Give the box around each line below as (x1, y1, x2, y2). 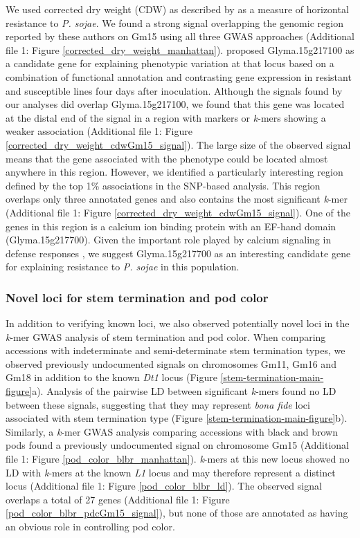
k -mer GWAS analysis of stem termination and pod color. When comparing (6, 329, 326, 344)
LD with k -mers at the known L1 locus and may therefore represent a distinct (6, 465, 336, 479)
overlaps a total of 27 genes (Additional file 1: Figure (6, 492, 230, 506)
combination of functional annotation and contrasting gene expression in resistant (6, 69, 352, 84)
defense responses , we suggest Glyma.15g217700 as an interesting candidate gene (6, 245, 351, 260)
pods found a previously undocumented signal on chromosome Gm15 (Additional (6, 438, 349, 452)
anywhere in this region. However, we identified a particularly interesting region (6, 165, 343, 179)
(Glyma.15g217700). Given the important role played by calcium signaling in (6, 232, 332, 247)
